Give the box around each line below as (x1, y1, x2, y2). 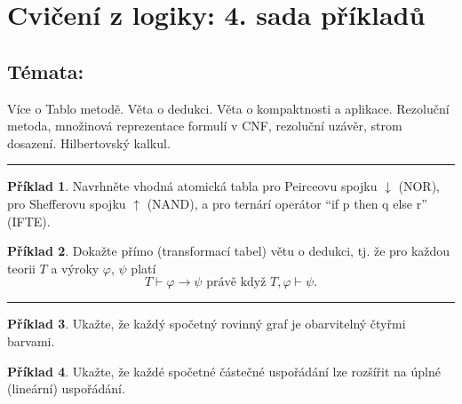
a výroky (51, 258, 100, 277)
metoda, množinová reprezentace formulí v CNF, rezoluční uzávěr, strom (7, 116, 402, 135)
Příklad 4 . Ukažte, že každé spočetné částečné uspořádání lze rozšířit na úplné (7, 361, 441, 380)
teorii (7, 258, 36, 277)
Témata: (7, 57, 84, 84)
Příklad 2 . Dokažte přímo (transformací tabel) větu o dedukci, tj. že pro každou (7, 242, 450, 260)
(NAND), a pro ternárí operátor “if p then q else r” (147, 194, 427, 212)
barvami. (7, 331, 55, 350)
